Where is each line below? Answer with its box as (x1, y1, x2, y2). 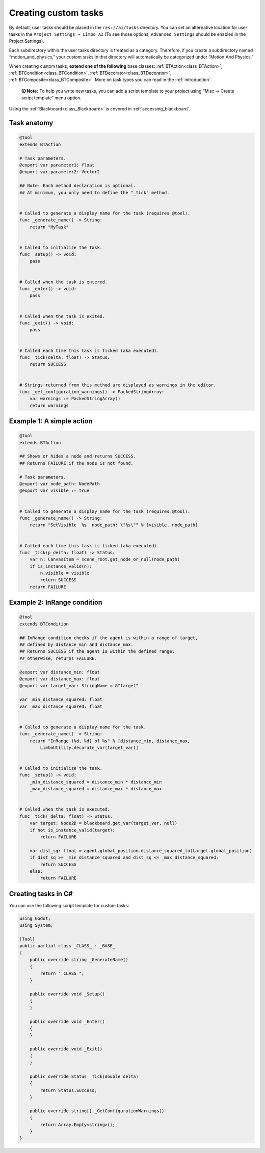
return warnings (29, 402, 69, 408)
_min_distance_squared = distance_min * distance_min (29, 779, 162, 785)
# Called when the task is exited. (19, 313, 105, 319)
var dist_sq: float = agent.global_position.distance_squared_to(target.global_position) (29, 848, 253, 854)
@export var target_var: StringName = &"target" (19, 683, 139, 689)
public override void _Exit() (29, 1046, 103, 1052)
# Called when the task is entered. (19, 279, 108, 285)
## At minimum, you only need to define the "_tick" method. (19, 189, 170, 195)
